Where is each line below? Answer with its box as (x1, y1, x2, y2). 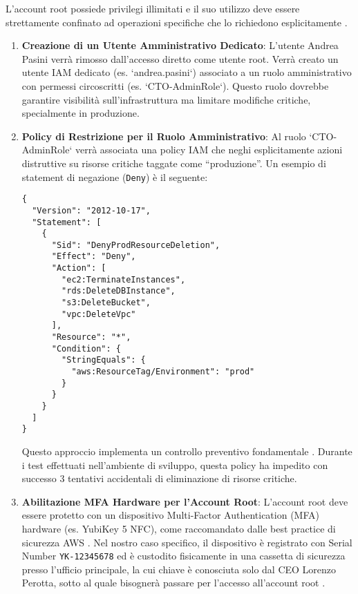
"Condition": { (51, 343, 121, 354)
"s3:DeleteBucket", (62, 298, 151, 308)
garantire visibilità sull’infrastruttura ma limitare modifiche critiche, (21, 92, 311, 106)
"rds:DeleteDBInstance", (62, 286, 176, 296)
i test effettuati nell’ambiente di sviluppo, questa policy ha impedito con (21, 457, 328, 472)
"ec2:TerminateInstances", (62, 274, 186, 285)
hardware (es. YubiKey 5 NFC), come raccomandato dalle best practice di (21, 521, 336, 535)
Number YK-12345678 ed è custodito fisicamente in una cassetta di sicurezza (21, 548, 346, 563)
